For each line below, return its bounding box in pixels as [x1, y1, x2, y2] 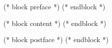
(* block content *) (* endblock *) [3, 18, 107, 28]
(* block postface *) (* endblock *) [3, 34, 109, 45]
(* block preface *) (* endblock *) [3, 1, 106, 11]
